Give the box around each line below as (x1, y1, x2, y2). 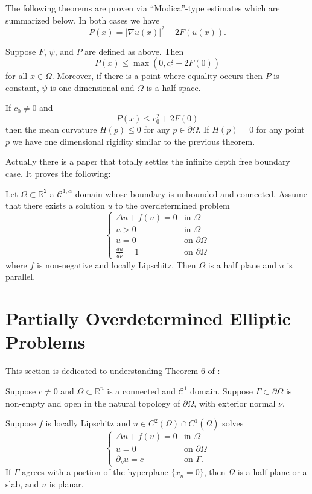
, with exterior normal (194, 396, 276, 409)
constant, (5, 81, 39, 93)
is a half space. (146, 81, 201, 93)
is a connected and (107, 384, 176, 397)
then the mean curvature (5, 123, 97, 136)
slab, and (5, 477, 39, 490)
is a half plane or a (237, 466, 307, 478)
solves (222, 417, 244, 429)
